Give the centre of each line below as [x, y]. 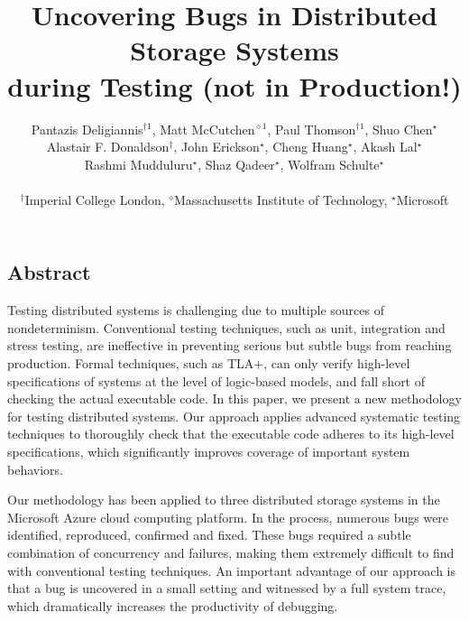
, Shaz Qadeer [236, 164]
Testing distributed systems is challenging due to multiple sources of [196, 310]
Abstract [49, 272]
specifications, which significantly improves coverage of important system [209, 452]
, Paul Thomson [312, 129]
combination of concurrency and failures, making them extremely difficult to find [231, 552]
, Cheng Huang [306, 147]
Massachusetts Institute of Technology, [281, 199]
